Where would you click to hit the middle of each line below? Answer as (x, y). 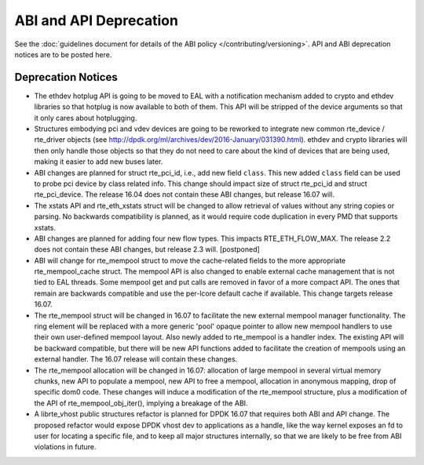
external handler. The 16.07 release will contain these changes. (136, 359)
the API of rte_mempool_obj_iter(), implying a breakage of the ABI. (141, 403)
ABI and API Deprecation (96, 20)
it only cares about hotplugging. (86, 118)
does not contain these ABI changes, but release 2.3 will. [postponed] (147, 249)
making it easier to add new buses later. (99, 162)
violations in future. (66, 447)
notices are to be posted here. (63, 54)
